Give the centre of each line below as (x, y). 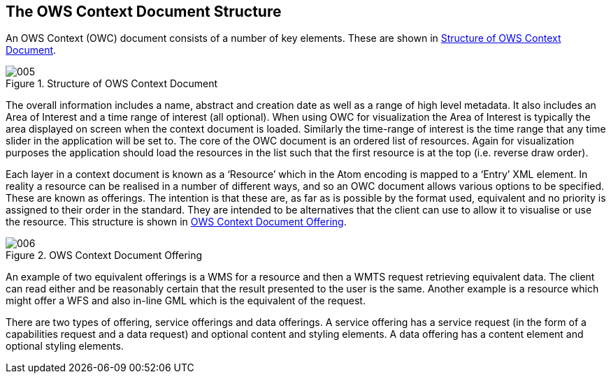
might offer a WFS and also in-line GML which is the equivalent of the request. (186, 301)
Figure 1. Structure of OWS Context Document (112, 84)
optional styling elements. (65, 346)
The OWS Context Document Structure (144, 12)
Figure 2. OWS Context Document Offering (104, 255)
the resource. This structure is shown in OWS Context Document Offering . (176, 222)
